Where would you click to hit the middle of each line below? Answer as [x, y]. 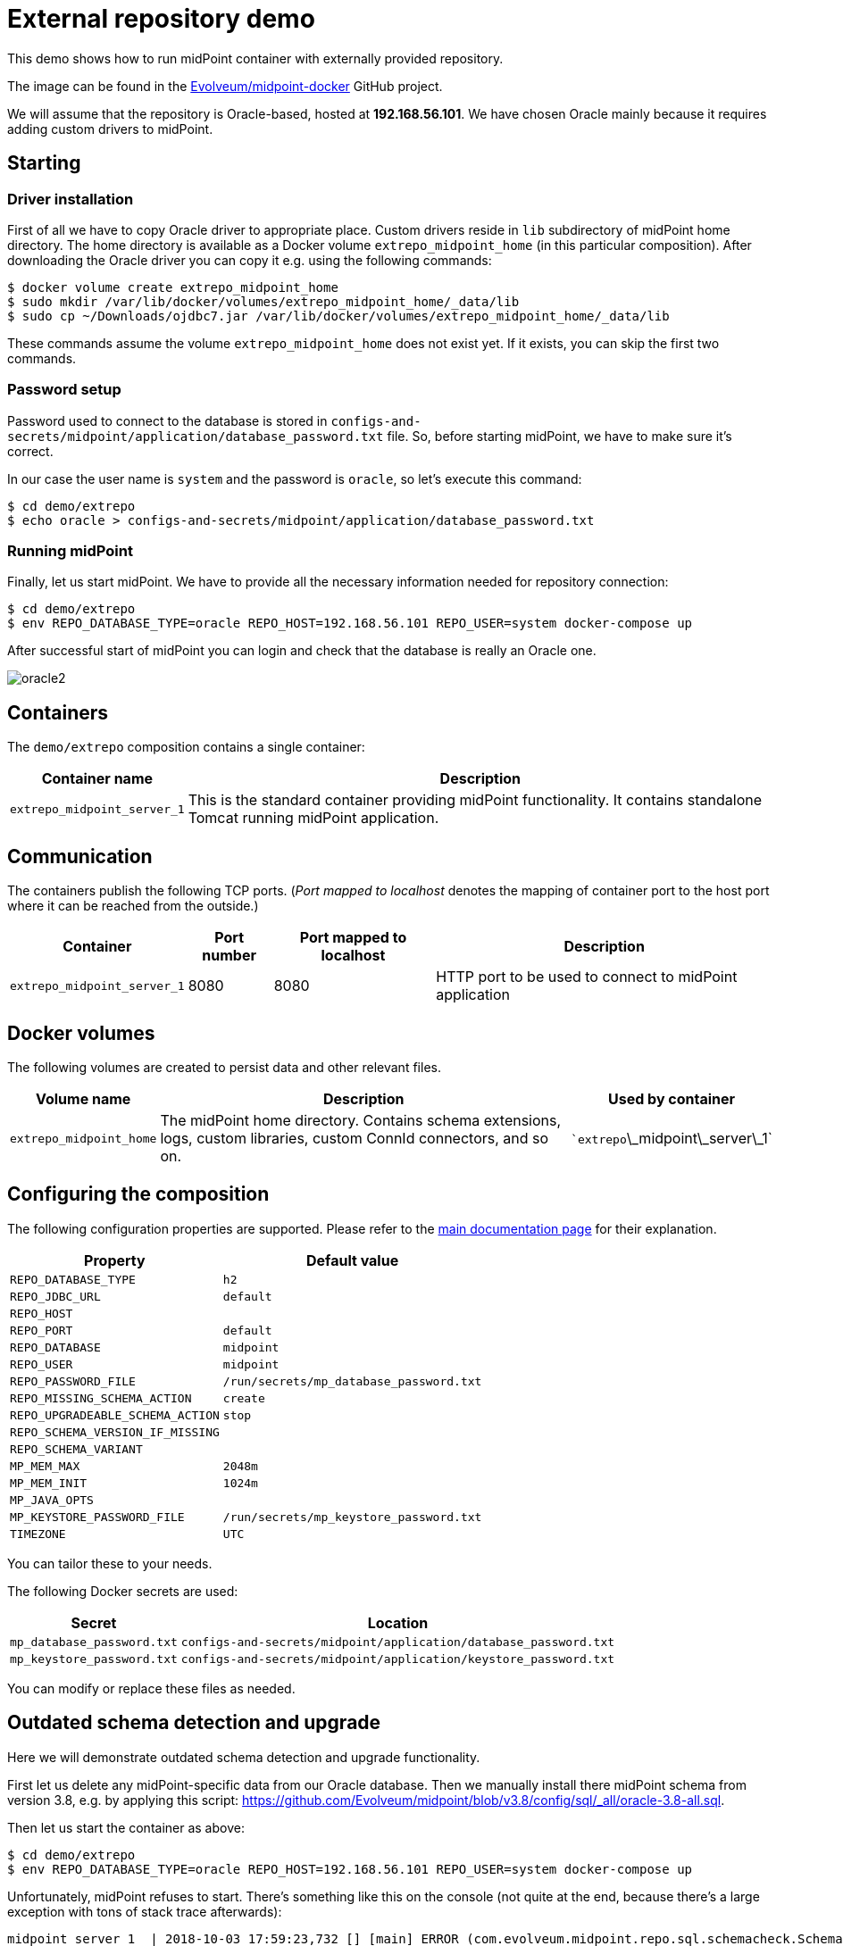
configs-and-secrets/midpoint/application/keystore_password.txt [398, 1659]
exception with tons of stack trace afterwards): [145, 1911]
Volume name [83, 1099]
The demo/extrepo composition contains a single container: [186, 747]
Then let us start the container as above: [126, 1827]
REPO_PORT [42, 1330]
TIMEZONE [38, 1534]
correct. [30, 451]
